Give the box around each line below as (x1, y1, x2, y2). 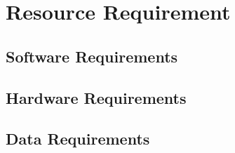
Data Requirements (6, 128, 150, 149)
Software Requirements (6, 45, 178, 67)
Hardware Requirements (6, 86, 187, 108)
